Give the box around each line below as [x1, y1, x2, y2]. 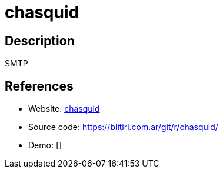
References [5, 78, 74, 94]
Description [5, 33, 75, 48]
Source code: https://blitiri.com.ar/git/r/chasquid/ [28, 122, 218, 132]
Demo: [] [28, 140, 62, 151]
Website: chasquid [28, 104, 100, 114]
